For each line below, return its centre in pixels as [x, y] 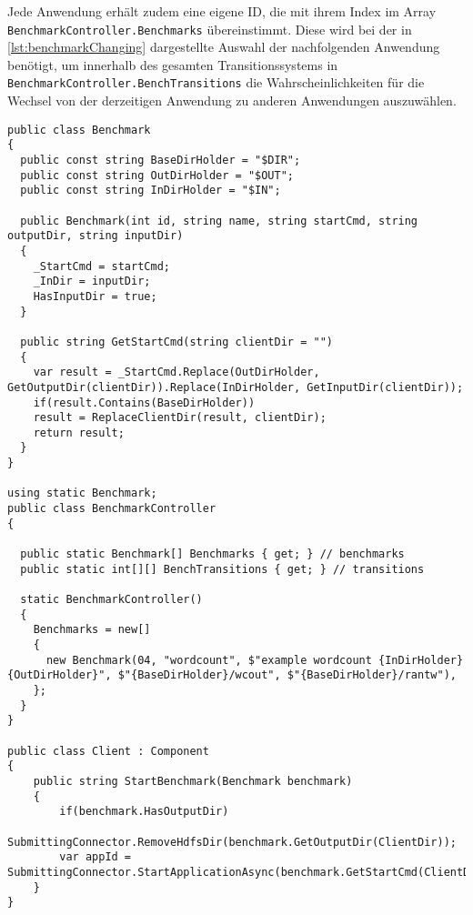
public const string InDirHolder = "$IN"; [151, 191]
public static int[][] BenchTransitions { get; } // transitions [222, 569]
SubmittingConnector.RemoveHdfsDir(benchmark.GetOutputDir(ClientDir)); [232, 842]
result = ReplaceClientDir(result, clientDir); [180, 418]
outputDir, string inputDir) [96, 236]
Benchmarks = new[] [92, 630]
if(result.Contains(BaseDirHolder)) [144, 402]
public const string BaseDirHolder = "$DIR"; [161, 160]
